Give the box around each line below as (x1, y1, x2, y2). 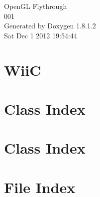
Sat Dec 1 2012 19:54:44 (4, 30, 77, 40)
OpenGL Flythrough (4, 1, 67, 11)
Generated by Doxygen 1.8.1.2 (4, 20, 96, 31)
